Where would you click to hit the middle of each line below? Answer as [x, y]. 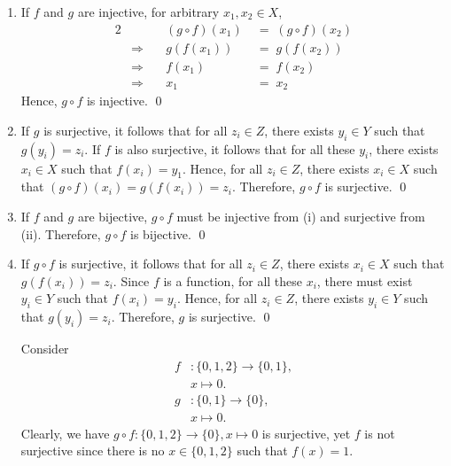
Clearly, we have [65, 433]
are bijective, [113, 216]
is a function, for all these [233, 280]
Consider [45, 349]
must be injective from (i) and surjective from [301, 216]
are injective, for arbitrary [148, 12]
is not [380, 433]
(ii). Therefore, [61, 233]
